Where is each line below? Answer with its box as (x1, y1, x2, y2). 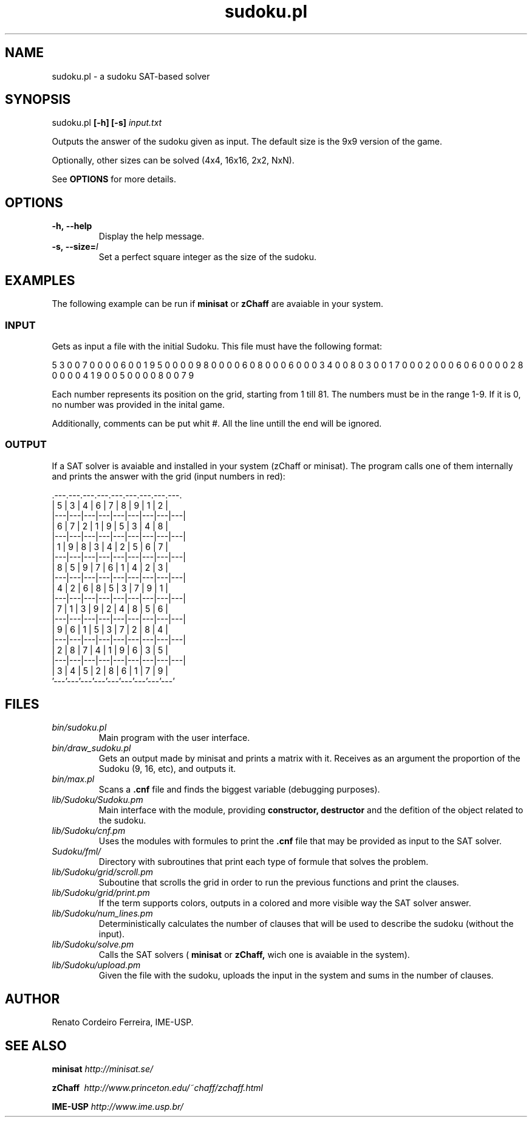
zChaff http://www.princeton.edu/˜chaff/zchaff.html (52, 1082, 263, 1093)
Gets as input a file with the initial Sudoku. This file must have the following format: (52, 340, 383, 351)
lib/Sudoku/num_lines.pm (52, 908, 153, 919)
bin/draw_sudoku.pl (52, 743, 131, 754)
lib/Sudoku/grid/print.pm (52, 887, 150, 898)
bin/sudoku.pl (52, 722, 107, 733)
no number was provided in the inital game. (52, 399, 225, 410)
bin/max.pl (52, 774, 95, 785)
